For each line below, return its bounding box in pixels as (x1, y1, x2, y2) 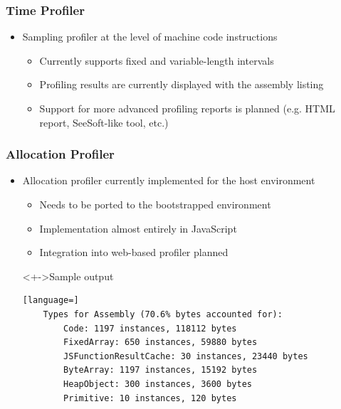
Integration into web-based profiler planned (39, 245, 229, 260)
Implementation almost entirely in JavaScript (39, 221, 237, 235)
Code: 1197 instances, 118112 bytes (63, 323, 237, 334)
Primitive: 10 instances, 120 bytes (63, 393, 237, 403)
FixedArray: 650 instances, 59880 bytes (63, 337, 258, 348)
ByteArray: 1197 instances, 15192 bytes (63, 365, 258, 376)
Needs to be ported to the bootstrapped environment (39, 197, 271, 211)
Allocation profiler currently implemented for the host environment (22, 173, 315, 188)
